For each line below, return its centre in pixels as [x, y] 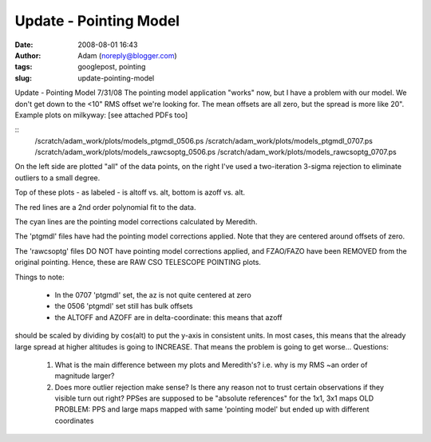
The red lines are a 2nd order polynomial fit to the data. [105, 207]
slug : [23, 78]
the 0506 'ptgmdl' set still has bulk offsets [124, 306]
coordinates [74, 420]
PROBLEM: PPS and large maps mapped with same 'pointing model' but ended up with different [212, 409]
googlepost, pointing [112, 67]
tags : [24, 67]
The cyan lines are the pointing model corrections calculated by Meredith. [136, 222]
